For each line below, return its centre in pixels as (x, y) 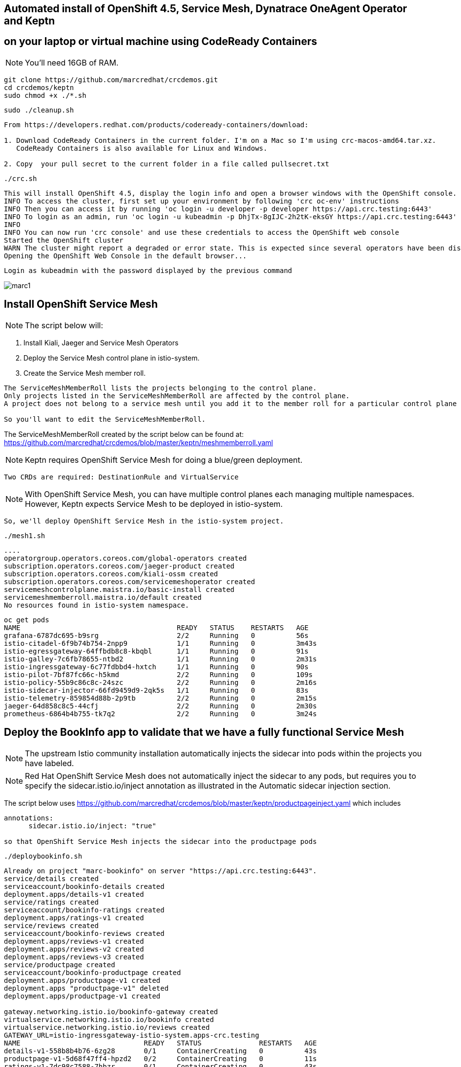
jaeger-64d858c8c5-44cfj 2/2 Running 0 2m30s (160, 706)
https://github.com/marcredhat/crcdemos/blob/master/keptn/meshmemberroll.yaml (139, 442)
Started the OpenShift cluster (64, 240)
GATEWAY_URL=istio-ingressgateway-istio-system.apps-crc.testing (132, 1035)
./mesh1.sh (25, 535)
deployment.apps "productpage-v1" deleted (86, 988)
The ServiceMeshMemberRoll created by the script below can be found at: (124, 434)
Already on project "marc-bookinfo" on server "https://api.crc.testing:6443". (160, 871)
